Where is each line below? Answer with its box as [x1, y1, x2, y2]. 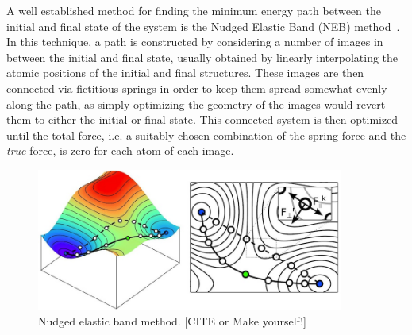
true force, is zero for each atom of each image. [6, 142, 234, 159]
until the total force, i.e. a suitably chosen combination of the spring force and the [6, 126, 406, 143]
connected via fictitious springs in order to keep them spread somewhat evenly [6, 79, 387, 96]
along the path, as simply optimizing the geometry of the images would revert [6, 95, 386, 112]
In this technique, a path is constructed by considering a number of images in [6, 33, 383, 50]
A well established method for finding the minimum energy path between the [6, 2, 381, 18]
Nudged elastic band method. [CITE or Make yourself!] [38, 313, 307, 329]
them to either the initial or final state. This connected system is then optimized [6, 111, 399, 128]
